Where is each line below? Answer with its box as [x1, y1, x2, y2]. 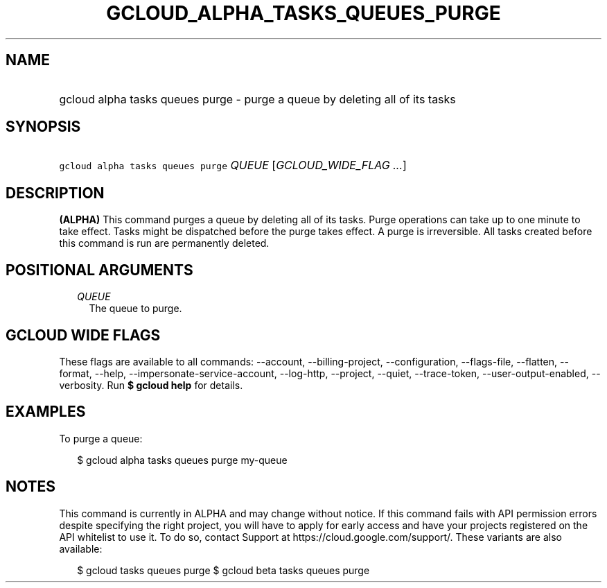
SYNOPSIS [6, 118, 81, 136]
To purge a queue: [59, 432, 143, 444]
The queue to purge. [89, 302, 182, 315]
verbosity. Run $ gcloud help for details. [59, 379, 243, 391]
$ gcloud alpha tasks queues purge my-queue [77, 453, 288, 466]
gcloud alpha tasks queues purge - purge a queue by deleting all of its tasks [59, 92, 456, 106]
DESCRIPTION [6, 184, 105, 202]
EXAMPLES [6, 403, 86, 421]
